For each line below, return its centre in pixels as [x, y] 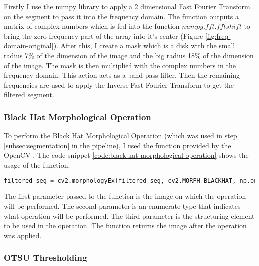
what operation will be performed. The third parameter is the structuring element [129, 215]
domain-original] [29, 46]
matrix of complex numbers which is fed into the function [92, 26]
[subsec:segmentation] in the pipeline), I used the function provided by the [118, 145]
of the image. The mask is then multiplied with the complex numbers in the [120, 65]
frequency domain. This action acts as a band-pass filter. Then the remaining [122, 75]
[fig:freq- [218, 36]
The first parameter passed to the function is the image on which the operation [125, 196]
